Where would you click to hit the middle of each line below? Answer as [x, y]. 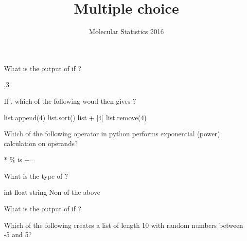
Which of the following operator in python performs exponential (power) [112, 134]
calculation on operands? [41, 143]
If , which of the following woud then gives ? [70, 101]
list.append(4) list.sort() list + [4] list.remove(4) [75, 117]
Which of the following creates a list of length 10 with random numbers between [123, 225]
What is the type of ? [36, 176]
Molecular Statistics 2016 [126, 31]
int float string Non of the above [52, 192]
